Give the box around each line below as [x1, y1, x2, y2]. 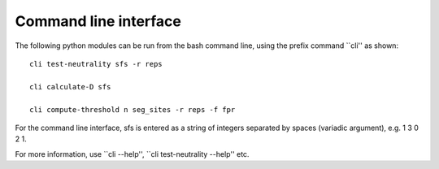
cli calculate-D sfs [29, 82, 111, 91]
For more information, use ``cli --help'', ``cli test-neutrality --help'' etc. [15, 149, 250, 158]
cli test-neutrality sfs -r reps [29, 59, 163, 68]
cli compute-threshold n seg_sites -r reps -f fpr [29, 105, 236, 114]
